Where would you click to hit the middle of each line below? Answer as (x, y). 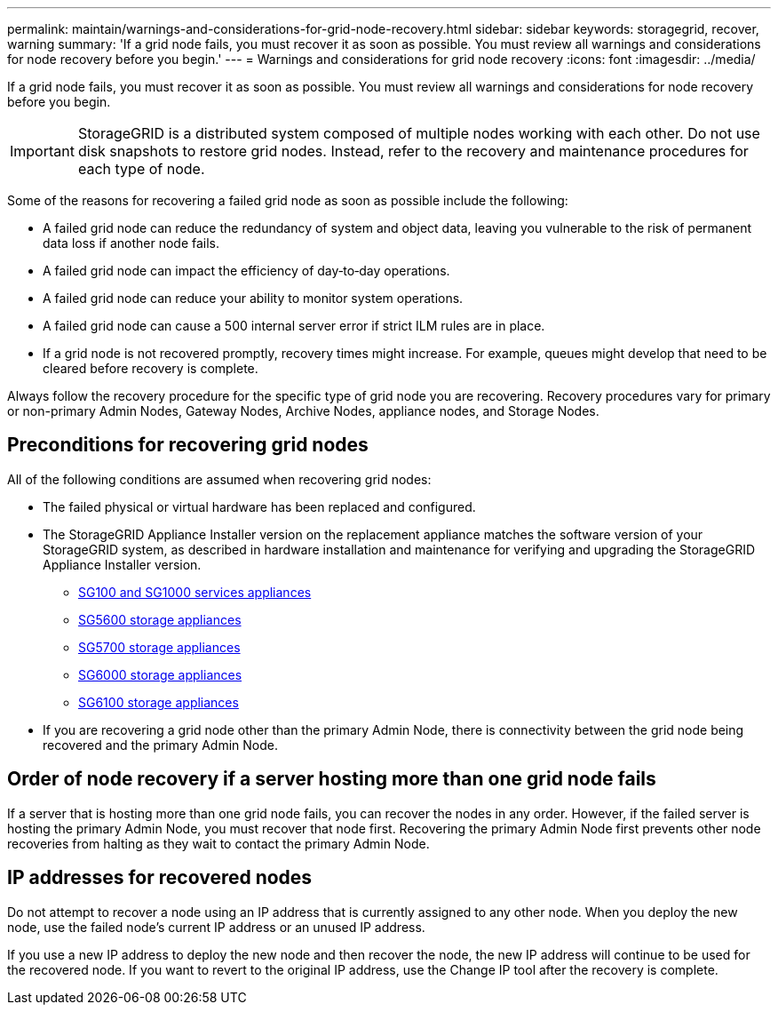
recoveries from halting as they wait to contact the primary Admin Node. (218, 843)
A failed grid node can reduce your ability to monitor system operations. (253, 298)
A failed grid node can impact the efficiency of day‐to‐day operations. (246, 271)
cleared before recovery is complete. (151, 368)
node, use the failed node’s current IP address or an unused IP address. (216, 927)
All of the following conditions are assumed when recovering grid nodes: (219, 479)
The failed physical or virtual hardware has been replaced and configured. (259, 506)
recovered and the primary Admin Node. (160, 745)
